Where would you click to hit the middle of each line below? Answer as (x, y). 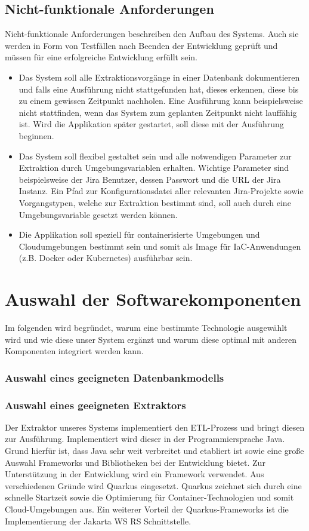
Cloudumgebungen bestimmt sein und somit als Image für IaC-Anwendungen (160, 246)
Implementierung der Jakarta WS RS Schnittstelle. (98, 521)
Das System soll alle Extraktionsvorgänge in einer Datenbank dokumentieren (159, 77)
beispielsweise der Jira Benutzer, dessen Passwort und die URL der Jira (150, 179)
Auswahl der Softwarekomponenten (153, 299)
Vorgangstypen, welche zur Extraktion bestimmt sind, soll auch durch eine (155, 202)
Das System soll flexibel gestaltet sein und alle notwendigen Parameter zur (155, 156)
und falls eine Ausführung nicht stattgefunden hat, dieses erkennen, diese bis (159, 89)
